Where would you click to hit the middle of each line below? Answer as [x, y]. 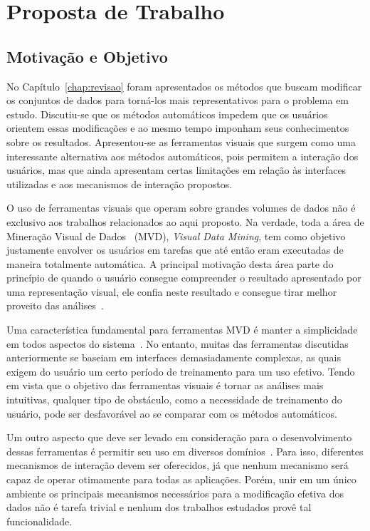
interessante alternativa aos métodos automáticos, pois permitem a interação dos [183, 156]
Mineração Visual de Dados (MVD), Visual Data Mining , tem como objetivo [176, 236]
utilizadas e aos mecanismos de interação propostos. [120, 184]
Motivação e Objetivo [87, 56]
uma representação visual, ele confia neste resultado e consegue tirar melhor [172, 291]
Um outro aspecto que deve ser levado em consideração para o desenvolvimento [179, 437]
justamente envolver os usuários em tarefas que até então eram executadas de [175, 250]
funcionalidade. [39, 521]
